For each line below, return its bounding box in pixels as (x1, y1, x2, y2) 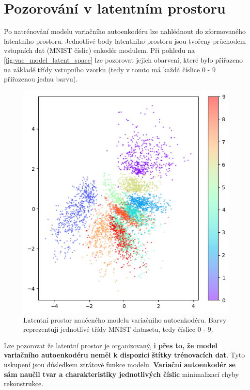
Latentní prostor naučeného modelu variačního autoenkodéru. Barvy (23, 314, 227, 325)
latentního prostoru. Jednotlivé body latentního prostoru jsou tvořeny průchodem (4, 35, 246, 46)
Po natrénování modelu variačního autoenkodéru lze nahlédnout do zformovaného (4, 26, 246, 36)
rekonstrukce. (4, 378, 44, 389)
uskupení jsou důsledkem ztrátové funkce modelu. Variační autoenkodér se (4, 359, 236, 369)
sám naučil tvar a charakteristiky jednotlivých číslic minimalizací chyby (4, 369, 239, 379)
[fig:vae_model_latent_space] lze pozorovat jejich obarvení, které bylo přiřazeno (4, 54, 243, 65)
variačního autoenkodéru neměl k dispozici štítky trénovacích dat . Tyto (4, 350, 245, 360)
